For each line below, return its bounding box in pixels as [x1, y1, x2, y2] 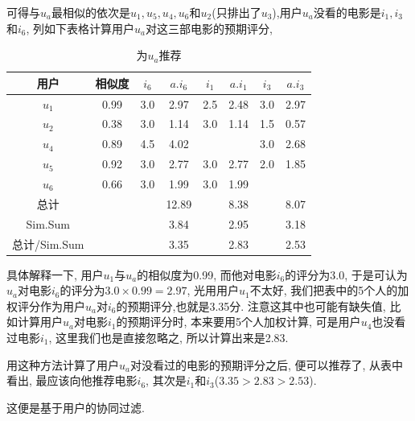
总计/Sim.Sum [12, 235, 84, 252]
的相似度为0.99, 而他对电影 [137, 266, 277, 283]
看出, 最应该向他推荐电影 [6, 372, 138, 389]
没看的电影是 [313, 4, 381, 20]
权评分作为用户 [6, 297, 85, 314]
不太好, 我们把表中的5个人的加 [249, 282, 409, 299]
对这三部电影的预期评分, [146, 19, 273, 36]
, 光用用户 [187, 282, 240, 299]
